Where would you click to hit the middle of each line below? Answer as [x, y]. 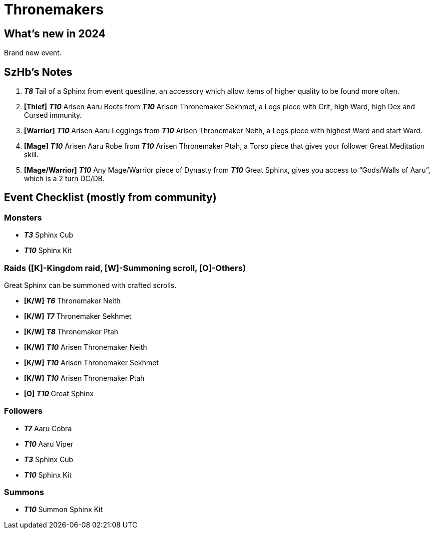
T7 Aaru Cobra [48, 428]
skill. [31, 155]
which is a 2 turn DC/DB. [64, 179]
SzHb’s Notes [38, 72]
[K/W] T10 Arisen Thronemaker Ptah [84, 378]
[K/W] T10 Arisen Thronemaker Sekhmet [91, 362]
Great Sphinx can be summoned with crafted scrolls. [90, 285]
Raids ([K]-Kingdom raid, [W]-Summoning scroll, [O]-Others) [125, 268]
